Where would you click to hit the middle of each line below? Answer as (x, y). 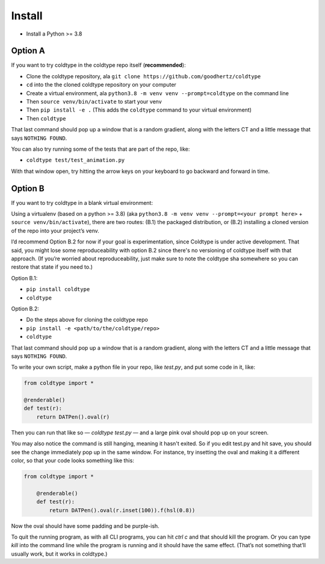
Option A (28, 51)
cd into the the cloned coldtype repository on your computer (101, 85)
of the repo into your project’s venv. (55, 230)
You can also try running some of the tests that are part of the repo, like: (101, 149)
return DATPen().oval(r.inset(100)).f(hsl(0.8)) (122, 510)
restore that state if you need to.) (52, 267)
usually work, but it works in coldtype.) (59, 554)
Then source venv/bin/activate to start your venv (94, 102)
